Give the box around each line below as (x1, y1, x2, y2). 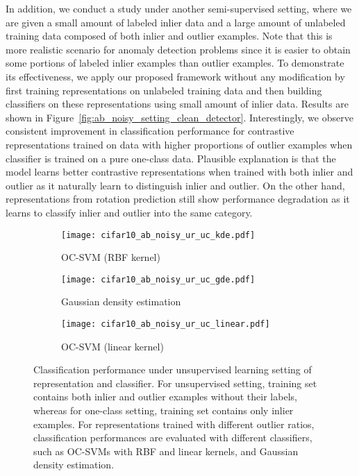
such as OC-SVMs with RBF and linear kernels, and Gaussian (33, 443, 299, 458)
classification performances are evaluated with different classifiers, (33, 430, 312, 445)
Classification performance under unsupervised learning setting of (33, 362, 312, 377)
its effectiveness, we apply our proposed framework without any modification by (6, 69, 345, 83)
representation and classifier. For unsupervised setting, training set (33, 375, 317, 390)
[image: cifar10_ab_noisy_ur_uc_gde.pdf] (61, 274, 256, 284)
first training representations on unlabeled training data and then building (6, 83, 322, 97)
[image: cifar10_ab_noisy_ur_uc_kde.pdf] (61, 230, 256, 240)
